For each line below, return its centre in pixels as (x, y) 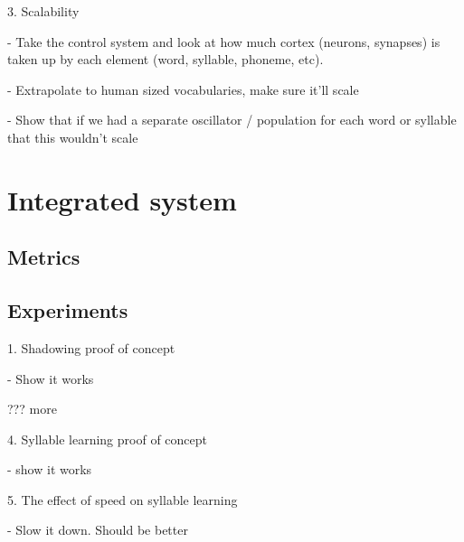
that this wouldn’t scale (73, 137)
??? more (32, 409)
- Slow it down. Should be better (98, 530)
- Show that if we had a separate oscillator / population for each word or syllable (232, 120)
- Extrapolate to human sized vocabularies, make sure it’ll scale (183, 89)
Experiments (68, 310)
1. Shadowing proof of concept (91, 347)
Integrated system (122, 199)
